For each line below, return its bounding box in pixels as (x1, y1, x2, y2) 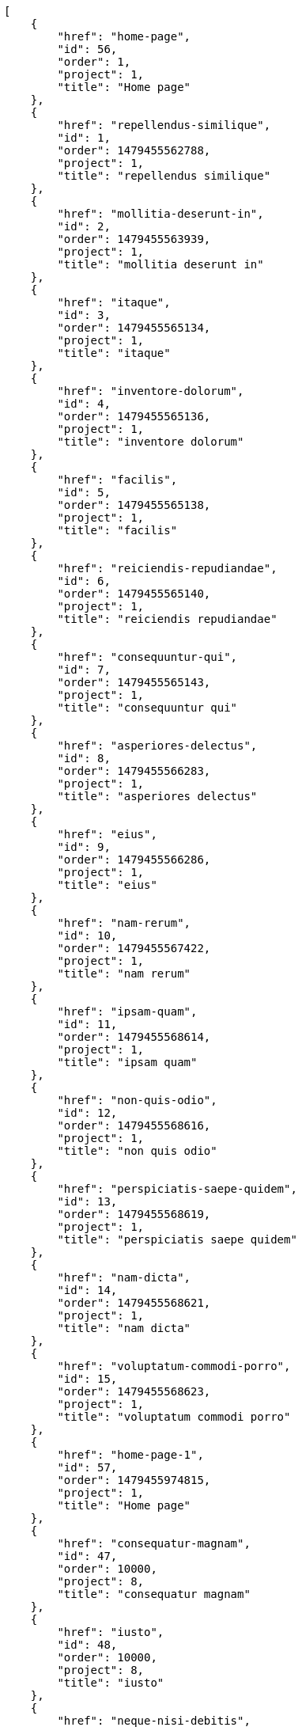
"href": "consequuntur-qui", (57, 651, 238, 663)
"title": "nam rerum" (57, 967, 191, 980)
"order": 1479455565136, (57, 410, 211, 423)
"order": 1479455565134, (57, 321, 211, 334)
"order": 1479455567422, (57, 942, 211, 955)
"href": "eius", (57, 828, 157, 841)
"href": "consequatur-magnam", (57, 1537, 251, 1550)
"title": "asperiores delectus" (57, 790, 258, 803)
